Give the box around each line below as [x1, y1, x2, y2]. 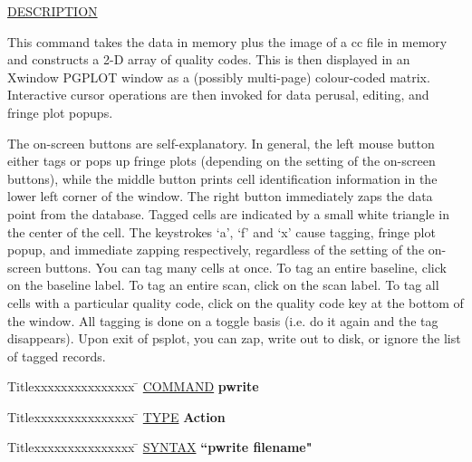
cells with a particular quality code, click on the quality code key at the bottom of [7, 293, 464, 312]
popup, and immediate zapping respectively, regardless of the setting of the [7, 240, 425, 259]
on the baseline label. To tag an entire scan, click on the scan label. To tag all [7, 275, 439, 294]
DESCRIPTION [7, 2, 98, 20]
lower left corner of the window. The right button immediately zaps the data [7, 187, 433, 206]
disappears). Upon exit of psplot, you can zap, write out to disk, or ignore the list [7, 329, 461, 348]
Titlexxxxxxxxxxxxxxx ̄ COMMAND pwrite [7, 377, 259, 396]
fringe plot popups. [7, 102, 113, 121]
